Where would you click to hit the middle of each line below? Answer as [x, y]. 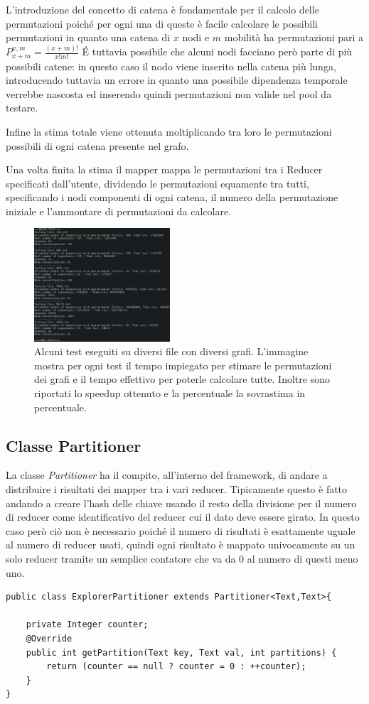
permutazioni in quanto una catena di [88, 37]
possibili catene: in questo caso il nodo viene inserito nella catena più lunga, [171, 66]
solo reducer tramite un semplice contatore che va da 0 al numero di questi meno [182, 558]
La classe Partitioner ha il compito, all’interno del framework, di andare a [167, 475]
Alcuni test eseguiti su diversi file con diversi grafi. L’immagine [171, 351]
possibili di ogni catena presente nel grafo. [97, 145]
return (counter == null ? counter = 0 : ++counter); [176, 667]
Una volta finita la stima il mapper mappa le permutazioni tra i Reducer [164, 169]
